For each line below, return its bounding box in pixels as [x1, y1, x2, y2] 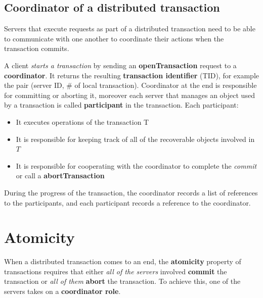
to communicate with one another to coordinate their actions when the [4, 33, 224, 43]
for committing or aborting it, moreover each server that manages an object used [4, 89, 255, 100]
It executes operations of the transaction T [16, 116, 149, 127]
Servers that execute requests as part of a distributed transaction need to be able [4, 23, 255, 34]
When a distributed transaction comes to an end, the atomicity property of [4, 256, 241, 267]
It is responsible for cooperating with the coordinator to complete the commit [16, 160, 257, 171]
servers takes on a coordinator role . [4, 286, 121, 296]
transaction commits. [4, 43, 69, 54]
